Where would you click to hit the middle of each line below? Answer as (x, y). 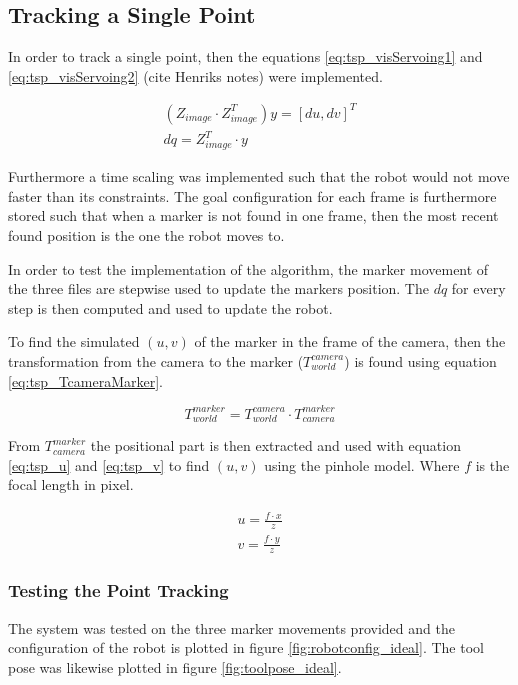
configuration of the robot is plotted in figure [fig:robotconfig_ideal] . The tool (246, 647)
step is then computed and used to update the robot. (170, 307)
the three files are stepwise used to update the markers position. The (218, 288)
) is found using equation (420, 360)
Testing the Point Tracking (118, 590)
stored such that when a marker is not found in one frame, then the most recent (253, 215)
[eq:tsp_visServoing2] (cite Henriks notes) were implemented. (195, 75)
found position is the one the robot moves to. (146, 234)
